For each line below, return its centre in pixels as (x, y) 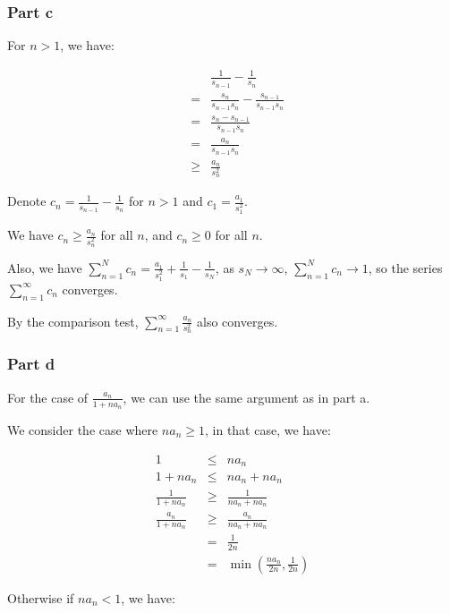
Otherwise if (41, 597)
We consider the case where (83, 429)
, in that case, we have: (268, 429)
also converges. (238, 321)
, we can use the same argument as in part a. (246, 397)
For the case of (48, 397)
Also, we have (45, 267)
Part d (31, 364)
